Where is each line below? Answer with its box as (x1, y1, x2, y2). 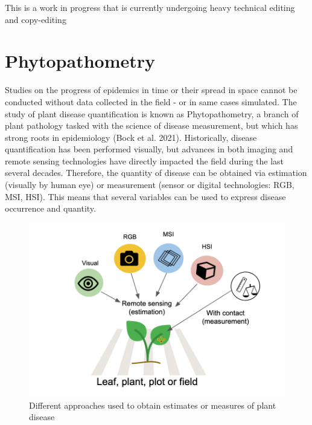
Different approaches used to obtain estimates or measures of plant (29, 398, 276, 411)
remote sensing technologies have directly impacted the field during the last (5, 154, 284, 167)
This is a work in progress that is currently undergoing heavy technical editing (5, 1, 295, 13)
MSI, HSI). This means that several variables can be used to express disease (5, 190, 286, 203)
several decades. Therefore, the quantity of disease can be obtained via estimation (5, 166, 307, 179)
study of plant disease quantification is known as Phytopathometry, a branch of (5, 107, 299, 120)
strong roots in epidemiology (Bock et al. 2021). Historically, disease (5, 131, 257, 143)
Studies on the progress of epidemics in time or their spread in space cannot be (5, 83, 298, 96)
